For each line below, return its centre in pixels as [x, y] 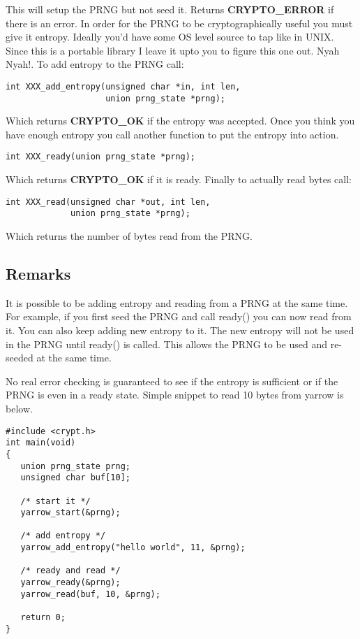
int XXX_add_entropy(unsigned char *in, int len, [123, 86]
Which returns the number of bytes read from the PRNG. [129, 236]
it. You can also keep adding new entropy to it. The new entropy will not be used [180, 330]
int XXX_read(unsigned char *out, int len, [108, 202]
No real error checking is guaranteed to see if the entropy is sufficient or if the [172, 381]
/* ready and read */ [70, 571]
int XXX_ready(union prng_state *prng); [101, 157]
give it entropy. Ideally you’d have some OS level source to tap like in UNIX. [170, 37]
